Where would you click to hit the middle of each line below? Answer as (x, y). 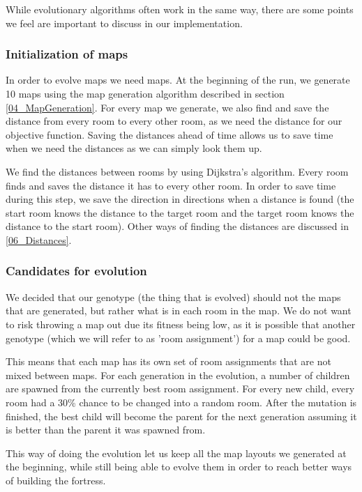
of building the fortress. (56, 480)
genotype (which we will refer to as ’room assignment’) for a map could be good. (178, 338)
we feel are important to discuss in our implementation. (124, 23)
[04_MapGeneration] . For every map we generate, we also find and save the (167, 107)
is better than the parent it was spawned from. (106, 430)
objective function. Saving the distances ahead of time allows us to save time (169, 134)
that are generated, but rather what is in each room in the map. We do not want (179, 310)
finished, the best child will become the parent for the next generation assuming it (181, 416)
